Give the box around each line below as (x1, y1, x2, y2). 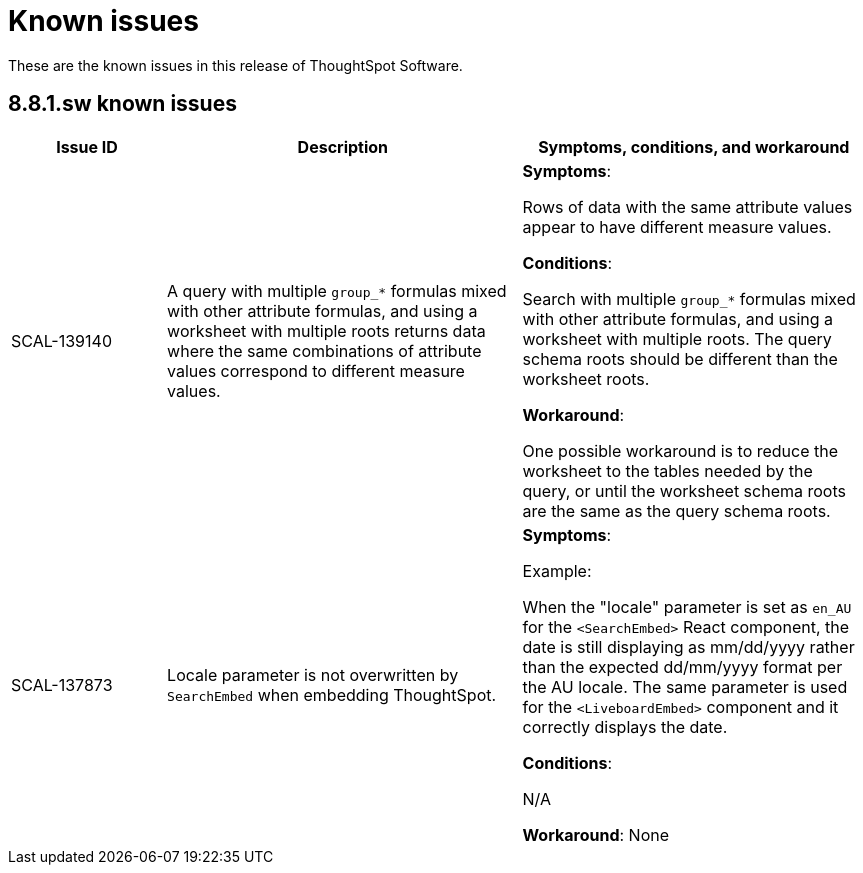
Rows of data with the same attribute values (522, 196, 853, 217)
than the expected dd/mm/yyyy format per (522, 656, 843, 677)
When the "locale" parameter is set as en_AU (522, 596, 852, 617)
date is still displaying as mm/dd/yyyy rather (522, 636, 855, 657)
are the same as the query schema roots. (522, 500, 831, 521)
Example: (522, 560, 592, 581)
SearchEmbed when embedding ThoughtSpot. (167, 684, 497, 705)
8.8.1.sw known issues (8, 91, 237, 117)
